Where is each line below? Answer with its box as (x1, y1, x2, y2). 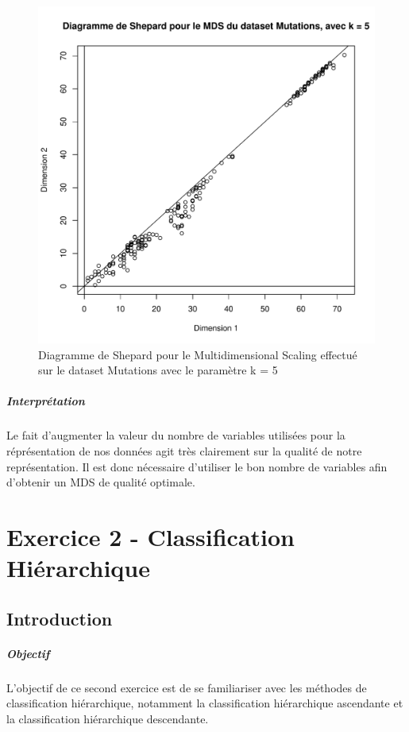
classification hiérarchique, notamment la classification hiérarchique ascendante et (6, 695, 403, 711)
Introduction (6, 606, 113, 630)
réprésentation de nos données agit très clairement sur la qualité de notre (6, 442, 362, 459)
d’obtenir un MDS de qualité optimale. (6, 474, 195, 490)
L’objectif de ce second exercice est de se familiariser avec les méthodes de (6, 679, 367, 695)
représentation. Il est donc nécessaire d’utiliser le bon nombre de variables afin (6, 458, 388, 474)
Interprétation (6, 393, 85, 409)
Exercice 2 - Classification (6, 520, 295, 552)
